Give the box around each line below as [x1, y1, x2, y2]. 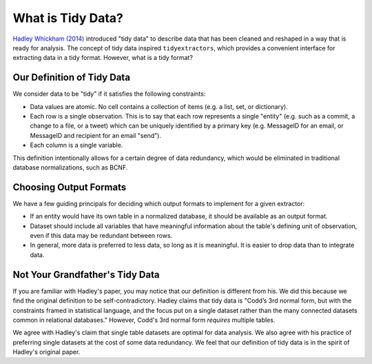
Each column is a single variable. [30, 141, 123, 150]
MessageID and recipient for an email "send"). [30, 131, 162, 139]
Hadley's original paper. [12, 348, 81, 356]
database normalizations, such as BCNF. [12, 163, 128, 172]
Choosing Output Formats [12, 181, 127, 193]
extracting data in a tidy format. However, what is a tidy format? [12, 54, 193, 62]
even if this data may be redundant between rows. [30, 232, 173, 240]
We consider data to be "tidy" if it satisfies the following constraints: [12, 90, 206, 98]
